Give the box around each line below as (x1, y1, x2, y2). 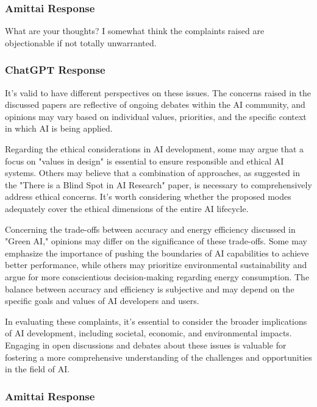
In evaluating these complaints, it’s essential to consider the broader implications (5, 314, 307, 327)
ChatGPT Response (5, 62, 105, 77)
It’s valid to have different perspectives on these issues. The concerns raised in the (5, 86, 312, 99)
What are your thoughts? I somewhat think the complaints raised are (5, 24, 265, 37)
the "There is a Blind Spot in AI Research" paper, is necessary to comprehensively (5, 178, 312, 191)
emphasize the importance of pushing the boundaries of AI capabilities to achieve (5, 246, 309, 259)
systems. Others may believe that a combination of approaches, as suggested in (5, 166, 301, 179)
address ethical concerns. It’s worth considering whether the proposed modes (5, 190, 291, 203)
